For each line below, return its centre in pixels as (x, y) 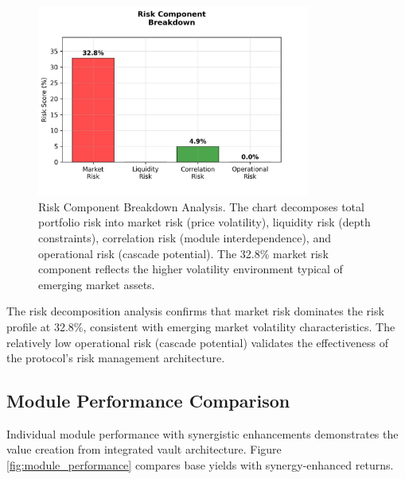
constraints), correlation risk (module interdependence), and (185, 237)
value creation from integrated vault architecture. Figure (144, 449)
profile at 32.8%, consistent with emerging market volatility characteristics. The (201, 326)
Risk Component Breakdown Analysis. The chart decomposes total (201, 206)
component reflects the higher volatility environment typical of (191, 269)
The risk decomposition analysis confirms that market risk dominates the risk (195, 311)
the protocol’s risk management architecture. (116, 358)
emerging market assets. (97, 284)
